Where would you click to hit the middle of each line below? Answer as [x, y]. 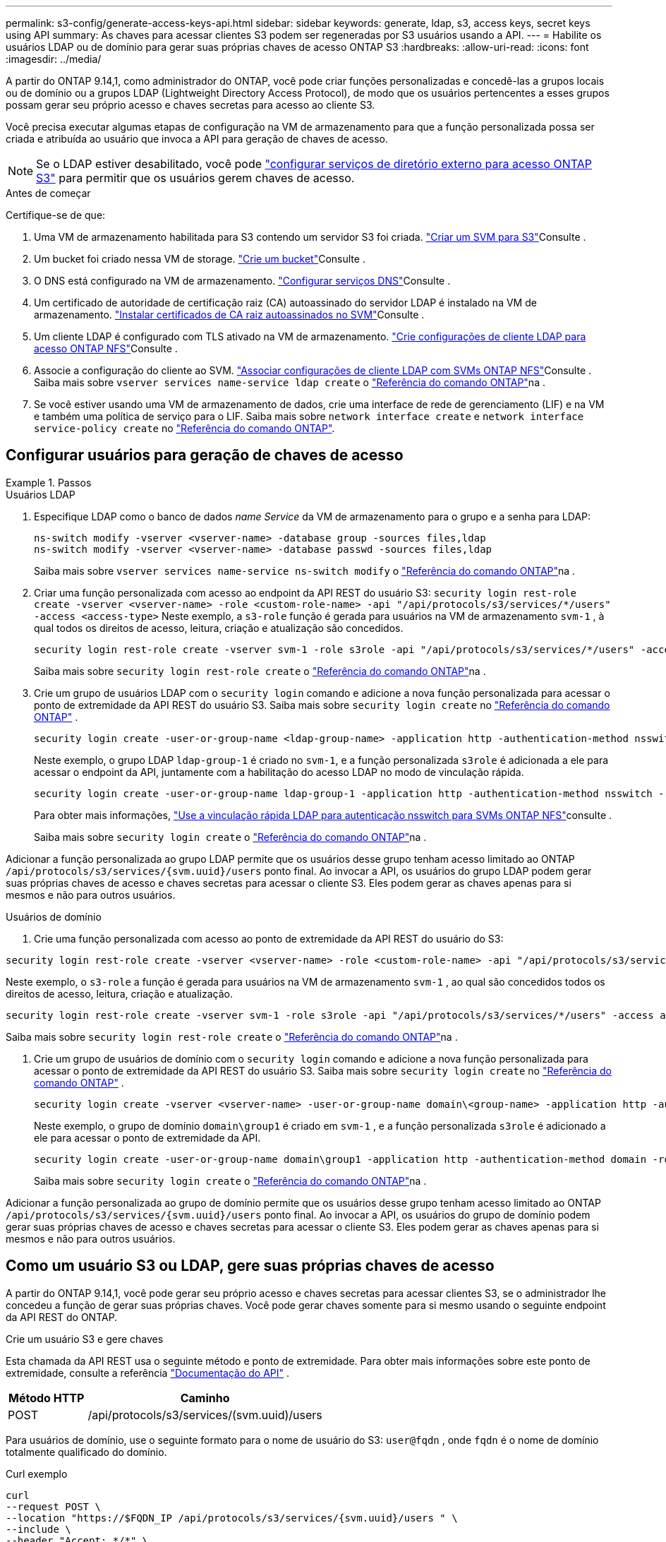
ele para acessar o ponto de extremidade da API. [147, 1137]
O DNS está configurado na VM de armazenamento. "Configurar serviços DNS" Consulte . [242, 281]
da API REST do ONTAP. [62, 1317]
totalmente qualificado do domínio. [86, 1452]
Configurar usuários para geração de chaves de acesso [205, 455]
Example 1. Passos [49, 482]
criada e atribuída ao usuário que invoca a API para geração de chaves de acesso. [197, 139]
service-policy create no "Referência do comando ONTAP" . [184, 428]
